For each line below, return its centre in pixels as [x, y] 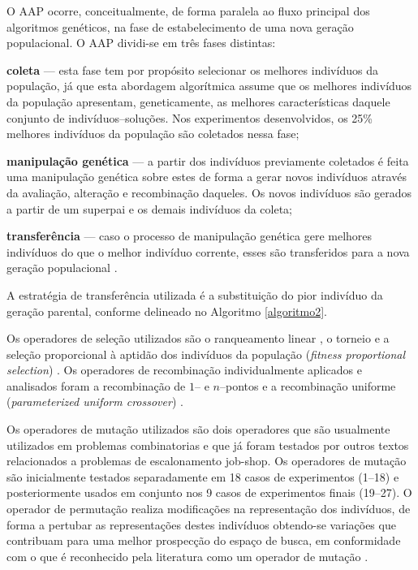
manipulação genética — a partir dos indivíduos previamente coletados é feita [208, 160]
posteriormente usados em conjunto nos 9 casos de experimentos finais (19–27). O [209, 492]
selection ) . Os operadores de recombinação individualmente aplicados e [185, 370]
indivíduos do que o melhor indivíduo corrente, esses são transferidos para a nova [208, 251]
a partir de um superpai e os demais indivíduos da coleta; [149, 208]
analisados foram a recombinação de [96, 385]
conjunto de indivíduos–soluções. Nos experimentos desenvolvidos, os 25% [190, 117]
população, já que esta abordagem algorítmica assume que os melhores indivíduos [209, 86]
